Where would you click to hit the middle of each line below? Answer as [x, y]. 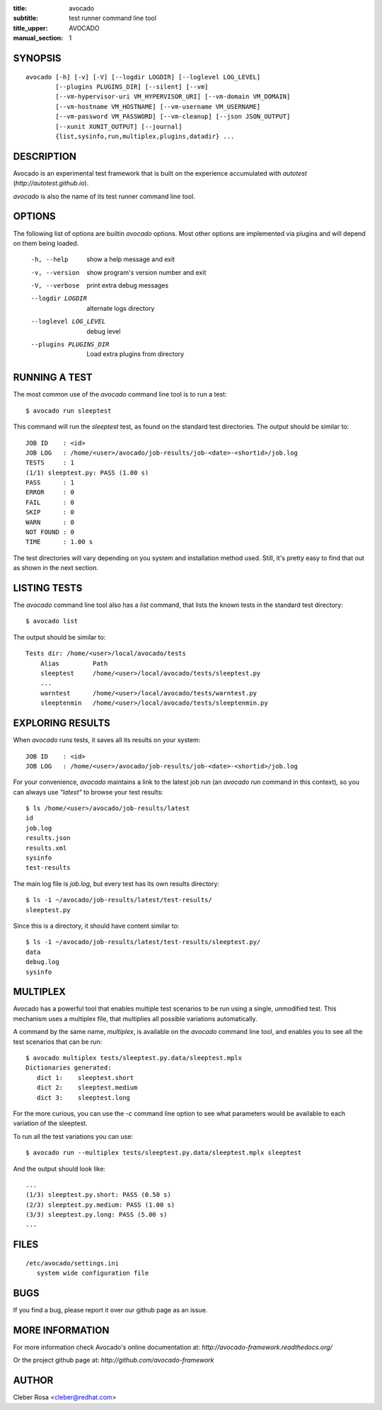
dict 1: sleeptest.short [85, 1078]
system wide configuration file [93, 1273]
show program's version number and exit [146, 272]
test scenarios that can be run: [58, 1042]
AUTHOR [33, 1381]
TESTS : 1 [50, 463]
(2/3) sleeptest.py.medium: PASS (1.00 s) [100, 1205]
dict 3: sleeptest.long [83, 1097]
